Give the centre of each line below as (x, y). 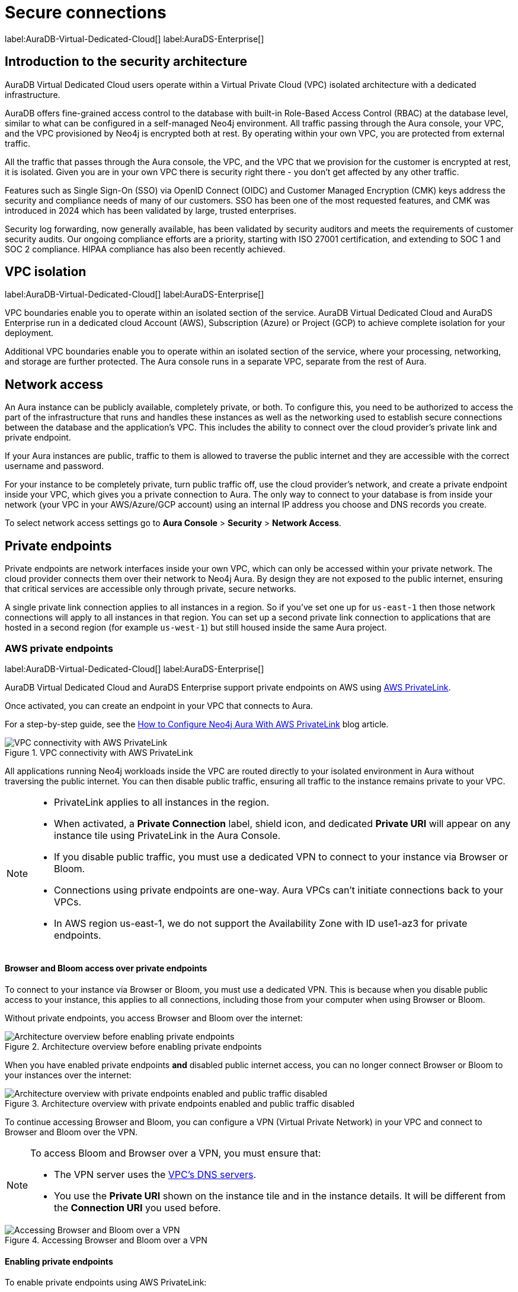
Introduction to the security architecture (126, 62)
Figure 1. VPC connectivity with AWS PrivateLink (99, 752)
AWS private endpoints (59, 648)
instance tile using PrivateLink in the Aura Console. (167, 835)
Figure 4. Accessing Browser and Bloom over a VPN (106, 1240)
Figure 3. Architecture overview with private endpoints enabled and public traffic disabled (180, 1104)
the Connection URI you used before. (138, 1208)
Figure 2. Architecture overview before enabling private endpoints (133, 1047)
